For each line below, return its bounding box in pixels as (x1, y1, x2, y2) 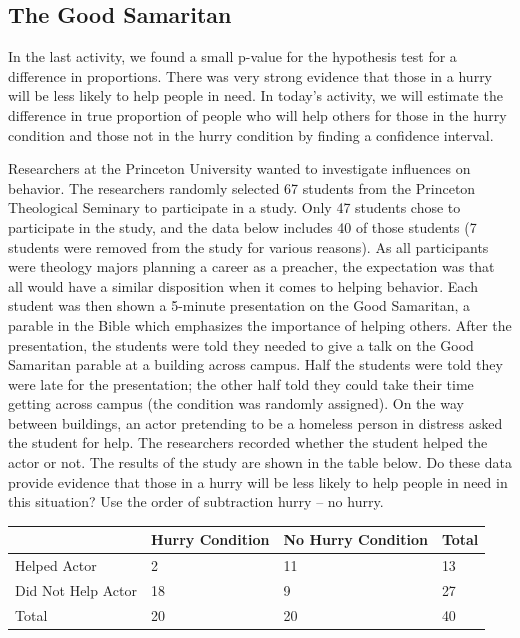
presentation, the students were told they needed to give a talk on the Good (8, 334, 474, 355)
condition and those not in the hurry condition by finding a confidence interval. (8, 124, 494, 145)
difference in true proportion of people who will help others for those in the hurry (8, 104, 507, 125)
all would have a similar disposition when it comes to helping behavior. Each (8, 275, 478, 296)
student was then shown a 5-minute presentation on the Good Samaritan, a (8, 295, 471, 316)
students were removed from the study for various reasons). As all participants (8, 236, 489, 257)
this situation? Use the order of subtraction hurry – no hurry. (8, 491, 384, 512)
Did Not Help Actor (15, 580, 137, 601)
